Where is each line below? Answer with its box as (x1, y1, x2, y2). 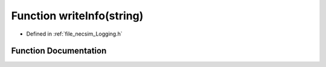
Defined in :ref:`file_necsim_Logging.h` (26, 30, 123, 37)
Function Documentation (11, 46, 107, 56)
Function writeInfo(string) (11, 9, 144, 22)
